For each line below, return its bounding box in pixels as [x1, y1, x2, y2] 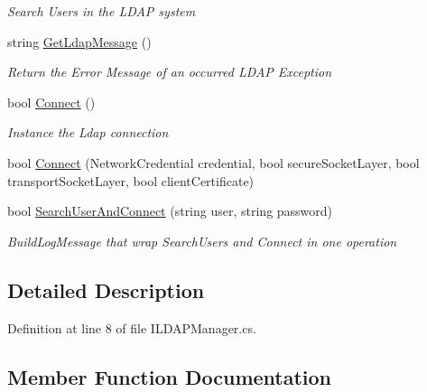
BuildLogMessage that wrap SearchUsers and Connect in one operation [7, 231, 397, 250]
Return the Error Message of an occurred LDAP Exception [7, 62, 332, 81]
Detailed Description [7, 275, 205, 303]
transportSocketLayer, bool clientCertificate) [7, 171, 255, 190]
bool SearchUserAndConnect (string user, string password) [7, 201, 333, 220]
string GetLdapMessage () [7, 32, 152, 51]
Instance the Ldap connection [7, 123, 169, 142]
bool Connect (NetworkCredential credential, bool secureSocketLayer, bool [7, 153, 420, 172]
